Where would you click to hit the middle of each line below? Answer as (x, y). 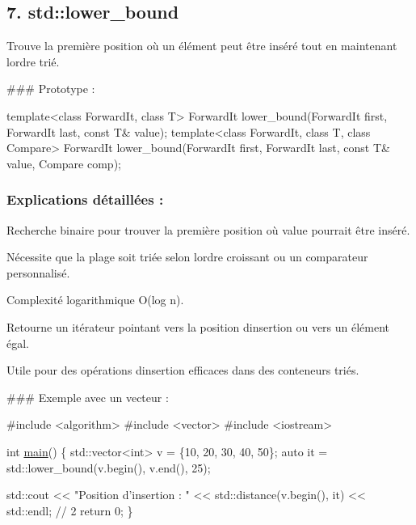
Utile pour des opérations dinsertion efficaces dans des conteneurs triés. (183, 370)
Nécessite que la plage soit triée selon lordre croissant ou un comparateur (187, 257)
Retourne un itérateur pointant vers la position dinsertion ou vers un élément (198, 326)
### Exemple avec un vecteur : (88, 397)
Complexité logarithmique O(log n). (95, 300)
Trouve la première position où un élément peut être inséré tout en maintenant (202, 46)
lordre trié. (33, 61)
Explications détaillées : (85, 199)
